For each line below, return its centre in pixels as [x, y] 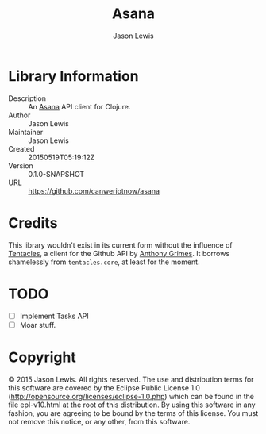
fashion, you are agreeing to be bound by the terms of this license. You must [133, 413]
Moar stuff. [38, 325]
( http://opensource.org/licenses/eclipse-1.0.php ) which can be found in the [131, 396]
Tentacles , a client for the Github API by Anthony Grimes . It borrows [119, 253]
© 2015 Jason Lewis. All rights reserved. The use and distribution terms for [131, 379]
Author [19, 115]
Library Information [73, 76]
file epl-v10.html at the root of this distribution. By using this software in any [132, 405]
